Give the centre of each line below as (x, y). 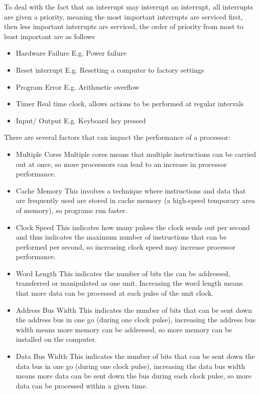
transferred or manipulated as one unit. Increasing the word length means (129, 283)
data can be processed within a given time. (82, 385)
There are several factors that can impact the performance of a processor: (117, 137)
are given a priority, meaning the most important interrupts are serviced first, (123, 16)
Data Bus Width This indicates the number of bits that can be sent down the (135, 356)
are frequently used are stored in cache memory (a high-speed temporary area (135, 200)
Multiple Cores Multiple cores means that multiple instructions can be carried (136, 154)
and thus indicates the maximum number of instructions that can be (121, 237)
